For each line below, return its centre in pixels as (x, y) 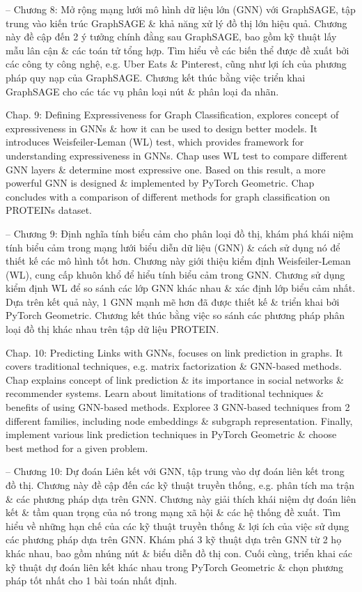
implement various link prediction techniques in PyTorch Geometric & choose (171, 434)
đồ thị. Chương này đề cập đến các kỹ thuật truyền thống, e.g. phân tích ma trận (180, 485)
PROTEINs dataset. (49, 210)
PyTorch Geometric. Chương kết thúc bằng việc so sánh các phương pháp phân (175, 315)
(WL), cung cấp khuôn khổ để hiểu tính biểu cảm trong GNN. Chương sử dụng (175, 274)
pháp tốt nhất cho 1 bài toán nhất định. (92, 581)
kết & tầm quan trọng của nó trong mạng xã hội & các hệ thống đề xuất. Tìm (173, 512)
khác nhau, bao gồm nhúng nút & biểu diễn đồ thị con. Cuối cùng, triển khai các (179, 553)
